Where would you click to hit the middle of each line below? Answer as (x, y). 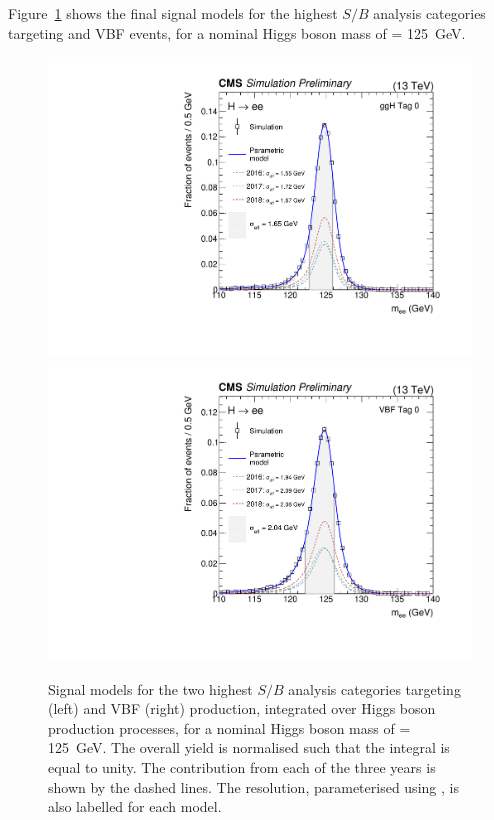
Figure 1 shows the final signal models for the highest (173, 13)
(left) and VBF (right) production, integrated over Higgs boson (242, 708)
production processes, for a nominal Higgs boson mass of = (229, 727)
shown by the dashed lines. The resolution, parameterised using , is (253, 786)
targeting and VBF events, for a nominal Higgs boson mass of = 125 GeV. (237, 32)
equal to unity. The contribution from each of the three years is (242, 767)
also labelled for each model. (135, 806)
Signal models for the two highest (150, 688)
